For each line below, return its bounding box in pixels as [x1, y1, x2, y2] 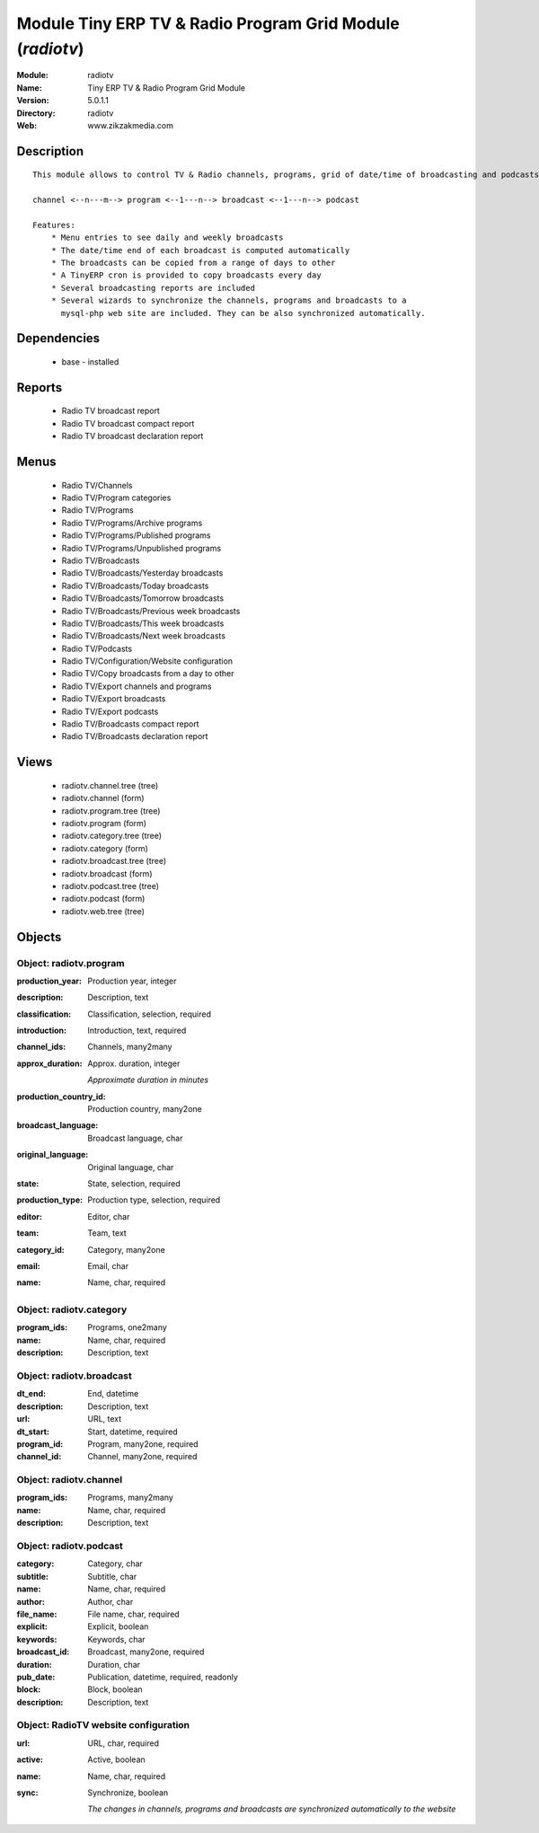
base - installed [61, 357, 119, 367]
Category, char [87, 1558, 143, 1569]
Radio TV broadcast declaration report [61, 431, 204, 442]
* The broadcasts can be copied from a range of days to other [50, 258, 336, 269]
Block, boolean [87, 1684, 143, 1695]
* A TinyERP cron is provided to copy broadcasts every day [50, 270, 323, 280]
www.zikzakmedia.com [87, 119, 174, 130]
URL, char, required [87, 1738, 160, 1749]
